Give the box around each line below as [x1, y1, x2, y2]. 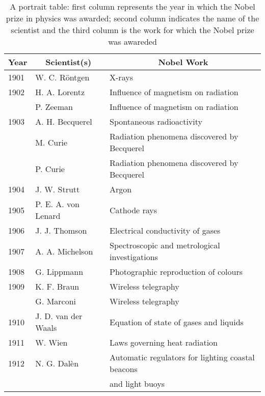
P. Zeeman [35, 101, 73, 112]
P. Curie [35, 162, 65, 175]
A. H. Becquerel [35, 116, 92, 127]
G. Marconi [35, 295, 76, 307]
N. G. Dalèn [35, 357, 79, 369]
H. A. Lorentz [35, 86, 85, 98]
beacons [110, 363, 138, 375]
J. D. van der [35, 310, 83, 322]
